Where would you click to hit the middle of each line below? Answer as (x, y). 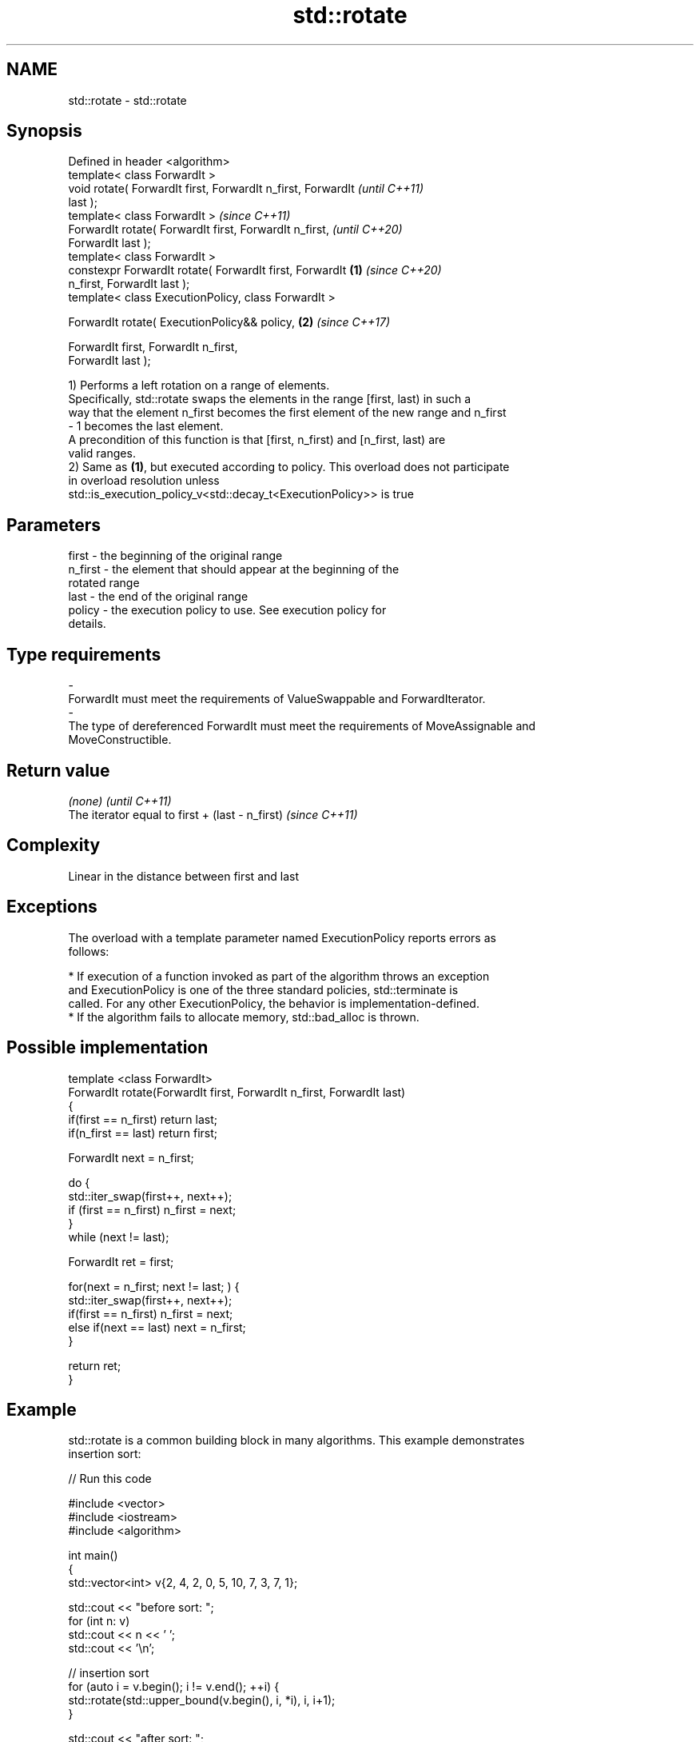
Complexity (54, 845)
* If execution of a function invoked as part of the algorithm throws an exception (279, 976)
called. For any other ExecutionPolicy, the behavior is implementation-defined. (274, 1003)
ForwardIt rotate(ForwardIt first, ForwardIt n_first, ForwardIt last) (237, 1092)
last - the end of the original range (158, 597)
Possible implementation (107, 1048)
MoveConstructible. (120, 740)
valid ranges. (102, 453)
